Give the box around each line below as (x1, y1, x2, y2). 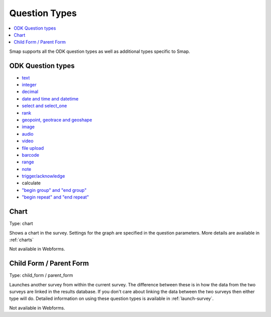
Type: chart (9, 221, 33, 227)
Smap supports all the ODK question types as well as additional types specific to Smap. (9, 48, 190, 54)
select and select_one (22, 103, 67, 109)
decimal (22, 88, 39, 95)
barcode (22, 152, 40, 158)
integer (22, 82, 37, 88)
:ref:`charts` (9, 237, 34, 243)
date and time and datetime (22, 95, 79, 101)
